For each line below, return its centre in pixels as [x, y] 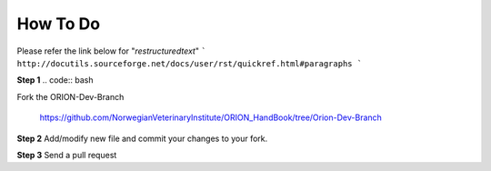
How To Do [58, 24]
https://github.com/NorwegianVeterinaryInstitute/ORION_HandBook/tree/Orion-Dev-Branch [210, 117]
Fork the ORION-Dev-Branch [70, 96]
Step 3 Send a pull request [67, 155]
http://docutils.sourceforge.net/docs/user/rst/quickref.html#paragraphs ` [190, 63]
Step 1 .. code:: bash [55, 80]
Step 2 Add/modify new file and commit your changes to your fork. [142, 138]
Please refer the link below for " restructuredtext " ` [111, 51]
